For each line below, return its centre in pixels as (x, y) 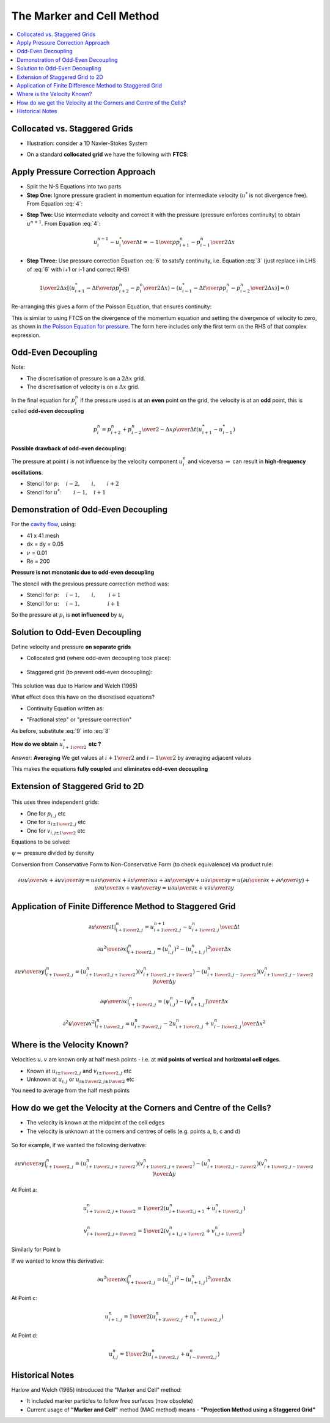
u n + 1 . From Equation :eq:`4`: (64, 223)
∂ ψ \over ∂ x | (115, 1001)
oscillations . (27, 472)
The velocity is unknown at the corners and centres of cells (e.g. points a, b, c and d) (134, 1131)
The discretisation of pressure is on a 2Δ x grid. (86, 378)
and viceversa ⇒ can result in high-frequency (247, 461)
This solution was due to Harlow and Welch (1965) (75, 686)
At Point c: (24, 1298)
